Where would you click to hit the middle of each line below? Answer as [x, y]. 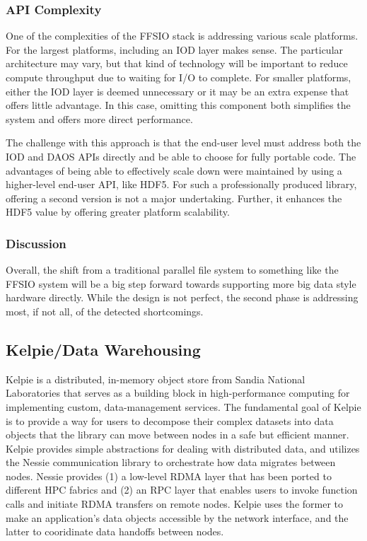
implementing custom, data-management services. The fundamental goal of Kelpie [183, 406]
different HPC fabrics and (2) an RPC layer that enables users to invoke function [182, 490]
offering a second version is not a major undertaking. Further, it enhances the [174, 198]
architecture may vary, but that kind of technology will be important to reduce [177, 63]
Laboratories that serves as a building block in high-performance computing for [178, 393]
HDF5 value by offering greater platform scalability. [118, 212]
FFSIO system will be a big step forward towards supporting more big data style [181, 283]
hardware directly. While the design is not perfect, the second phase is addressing [182, 297]
